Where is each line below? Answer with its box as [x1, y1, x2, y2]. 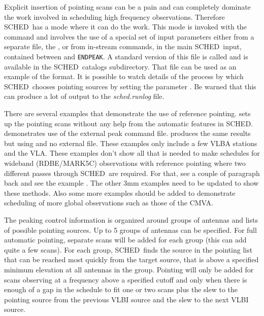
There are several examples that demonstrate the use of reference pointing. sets [4, 108, 251, 118]
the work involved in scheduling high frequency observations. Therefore [4, 11, 225, 22]
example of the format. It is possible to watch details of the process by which [4, 71, 244, 82]
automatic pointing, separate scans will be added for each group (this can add [4, 234, 247, 245]
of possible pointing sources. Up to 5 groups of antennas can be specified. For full [4, 224, 257, 235]
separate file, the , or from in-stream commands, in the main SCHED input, [4, 41, 242, 52]
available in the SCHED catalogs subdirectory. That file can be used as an [4, 61, 237, 72]
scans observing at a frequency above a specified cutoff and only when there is [4, 274, 247, 285]
